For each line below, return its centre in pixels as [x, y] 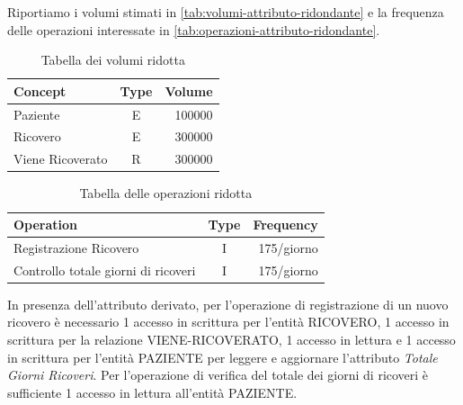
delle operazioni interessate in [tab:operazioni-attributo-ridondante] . [194, 29]
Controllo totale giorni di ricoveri [105, 270]
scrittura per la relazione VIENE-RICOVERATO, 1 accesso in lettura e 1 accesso [231, 339]
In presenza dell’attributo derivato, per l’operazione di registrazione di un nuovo [228, 304]
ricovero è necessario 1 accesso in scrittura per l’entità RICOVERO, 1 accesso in [228, 322]
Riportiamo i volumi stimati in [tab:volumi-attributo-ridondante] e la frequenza [226, 12]
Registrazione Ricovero [76, 247]
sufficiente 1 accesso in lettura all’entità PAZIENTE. [152, 392]
